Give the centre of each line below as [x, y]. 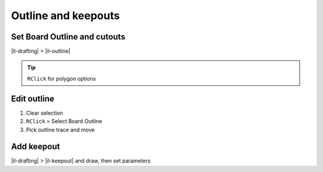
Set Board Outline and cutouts [68, 37]
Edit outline [33, 99]
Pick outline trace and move [60, 130]
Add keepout [36, 147]
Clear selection [45, 113]
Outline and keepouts [65, 16]
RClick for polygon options [62, 78]
